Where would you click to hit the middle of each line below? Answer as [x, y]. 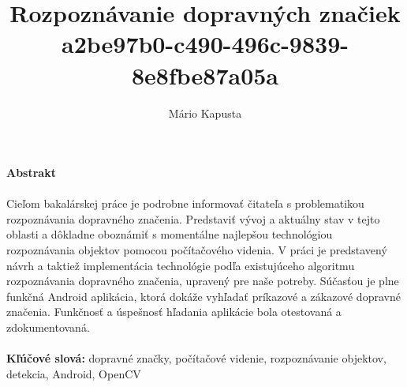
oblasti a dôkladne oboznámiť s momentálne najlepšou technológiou [170, 234]
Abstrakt [31, 173]
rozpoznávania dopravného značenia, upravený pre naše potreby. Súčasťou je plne [203, 281]
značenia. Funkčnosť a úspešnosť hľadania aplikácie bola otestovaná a [174, 312]
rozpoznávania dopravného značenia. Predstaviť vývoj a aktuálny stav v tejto [193, 218]
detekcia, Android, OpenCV [74, 373]
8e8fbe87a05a [205, 75]
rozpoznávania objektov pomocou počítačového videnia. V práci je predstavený [197, 250]
